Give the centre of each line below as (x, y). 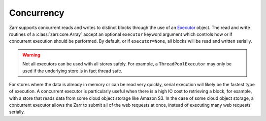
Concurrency (37, 13)
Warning (31, 55)
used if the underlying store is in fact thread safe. (72, 71)
